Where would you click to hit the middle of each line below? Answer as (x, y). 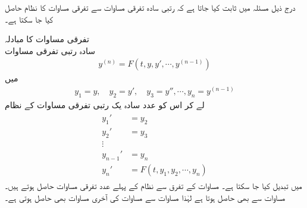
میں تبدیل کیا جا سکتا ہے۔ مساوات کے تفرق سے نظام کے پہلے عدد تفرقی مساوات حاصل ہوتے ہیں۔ (153, 186)
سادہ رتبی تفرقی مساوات (50, 50)
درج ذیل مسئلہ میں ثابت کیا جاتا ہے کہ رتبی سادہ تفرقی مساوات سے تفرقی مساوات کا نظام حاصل (150, 7)
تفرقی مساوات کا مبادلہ (47, 39)
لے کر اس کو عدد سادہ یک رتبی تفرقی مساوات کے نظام (105, 104)
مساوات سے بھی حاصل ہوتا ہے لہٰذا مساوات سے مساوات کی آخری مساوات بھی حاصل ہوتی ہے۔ (145, 197)
